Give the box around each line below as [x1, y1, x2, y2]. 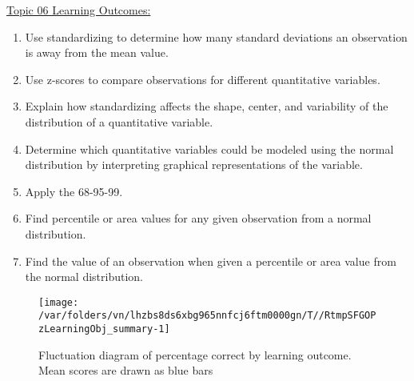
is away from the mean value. [25, 44, 169, 61]
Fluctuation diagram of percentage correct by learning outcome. [38, 346, 352, 363]
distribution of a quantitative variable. [25, 113, 213, 130]
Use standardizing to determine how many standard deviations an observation [25, 28, 408, 45]
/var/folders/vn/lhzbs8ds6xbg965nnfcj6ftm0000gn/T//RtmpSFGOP [38, 310, 376, 322]
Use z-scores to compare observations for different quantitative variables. [25, 70, 380, 87]
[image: [38, 296, 79, 308]
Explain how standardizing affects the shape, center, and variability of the [25, 98, 388, 114]
